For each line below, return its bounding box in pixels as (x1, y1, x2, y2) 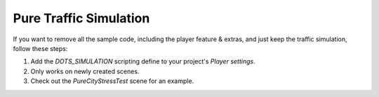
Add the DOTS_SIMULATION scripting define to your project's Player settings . (30, 57, 255, 66)
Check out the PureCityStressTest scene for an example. (30, 77, 194, 85)
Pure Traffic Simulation (13, 10, 150, 26)
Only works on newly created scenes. (30, 67, 140, 75)
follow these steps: (13, 44, 68, 52)
